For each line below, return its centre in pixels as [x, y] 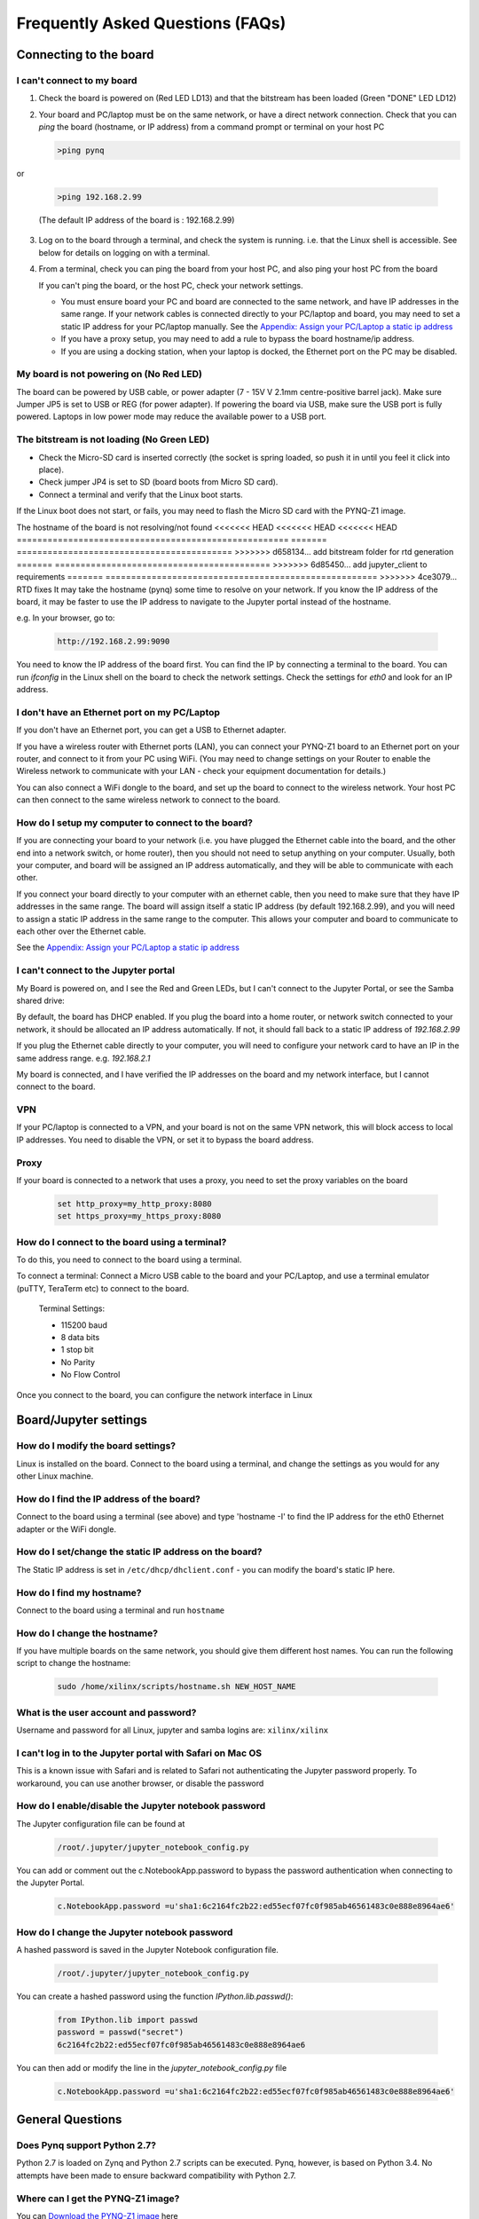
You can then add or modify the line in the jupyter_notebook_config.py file [152, 2067]
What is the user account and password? [106, 1712]
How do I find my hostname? [79, 1592]
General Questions [69, 2120]
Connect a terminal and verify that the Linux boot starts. [141, 494]
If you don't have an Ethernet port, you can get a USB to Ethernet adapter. [152, 730]
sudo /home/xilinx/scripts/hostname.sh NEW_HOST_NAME [177, 1687]
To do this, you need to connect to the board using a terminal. [129, 1260]
